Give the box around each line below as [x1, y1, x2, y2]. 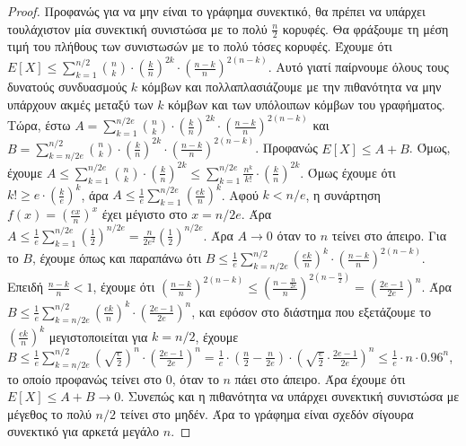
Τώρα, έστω [7, 116, 71, 135]
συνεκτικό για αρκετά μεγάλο [7, 422, 160, 441]
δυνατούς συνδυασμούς [7, 77, 127, 96]
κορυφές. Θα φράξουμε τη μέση [282, 19, 449, 38]
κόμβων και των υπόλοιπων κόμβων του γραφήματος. [168, 95, 445, 114]
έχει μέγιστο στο [101, 205, 188, 223]
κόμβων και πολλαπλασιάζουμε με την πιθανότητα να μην [141, 77, 442, 96]
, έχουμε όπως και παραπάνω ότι [31, 249, 202, 267]
